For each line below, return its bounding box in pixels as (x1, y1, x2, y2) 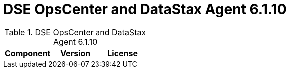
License (107, 48, 138, 58)
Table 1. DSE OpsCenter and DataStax (4, 27, 146, 37)
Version (60, 48, 91, 58)
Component (5, 48, 51, 58)
